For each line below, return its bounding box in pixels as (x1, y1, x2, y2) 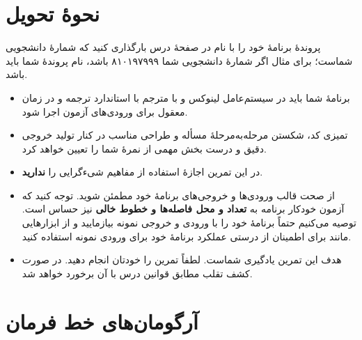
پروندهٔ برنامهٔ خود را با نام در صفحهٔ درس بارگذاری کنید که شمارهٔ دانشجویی (6, 40, 321, 54)
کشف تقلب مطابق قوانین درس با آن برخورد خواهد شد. (22, 265, 253, 280)
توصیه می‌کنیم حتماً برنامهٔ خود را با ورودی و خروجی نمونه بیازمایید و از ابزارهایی (22, 215, 356, 230)
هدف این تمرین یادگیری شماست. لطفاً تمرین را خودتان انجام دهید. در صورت (22, 252, 342, 267)
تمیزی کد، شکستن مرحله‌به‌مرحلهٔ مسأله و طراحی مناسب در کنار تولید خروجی (22, 127, 348, 142)
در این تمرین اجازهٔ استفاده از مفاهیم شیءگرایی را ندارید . (22, 164, 263, 179)
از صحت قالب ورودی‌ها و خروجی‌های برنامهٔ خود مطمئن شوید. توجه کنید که (22, 187, 335, 202)
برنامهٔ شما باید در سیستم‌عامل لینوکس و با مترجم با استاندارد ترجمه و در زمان (22, 90, 350, 105)
